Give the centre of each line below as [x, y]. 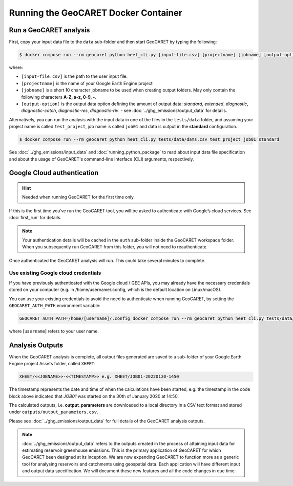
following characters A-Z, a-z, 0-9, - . [59, 97]
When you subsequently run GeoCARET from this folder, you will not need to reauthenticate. [115, 247]
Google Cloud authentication [54, 173]
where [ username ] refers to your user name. [54, 331]
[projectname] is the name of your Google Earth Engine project [87, 83]
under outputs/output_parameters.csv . [53, 412]
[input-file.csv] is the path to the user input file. [74, 76]
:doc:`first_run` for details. [35, 218]
